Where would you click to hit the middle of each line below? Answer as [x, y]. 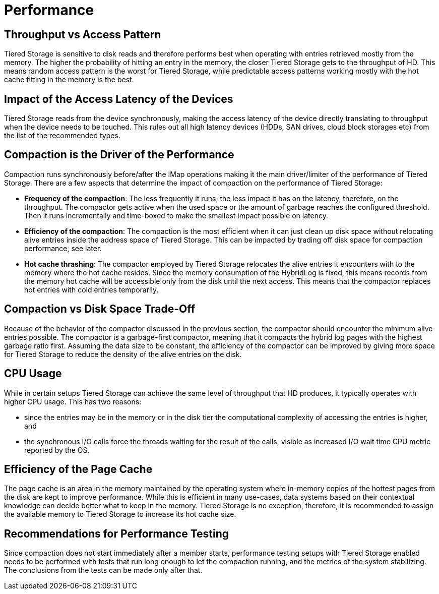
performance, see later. [63, 248]
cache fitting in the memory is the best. [69, 80]
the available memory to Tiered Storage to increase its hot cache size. [120, 514]
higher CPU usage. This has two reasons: [73, 401]
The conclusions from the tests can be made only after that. [103, 570]
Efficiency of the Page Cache [78, 469]
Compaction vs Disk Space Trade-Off [100, 309]
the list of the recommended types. [62, 136]
